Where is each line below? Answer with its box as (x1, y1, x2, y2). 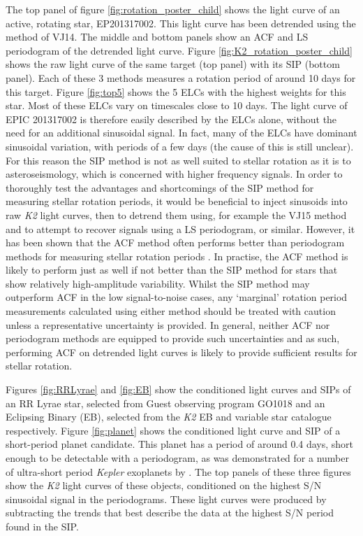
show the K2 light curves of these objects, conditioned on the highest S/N (6, 478, 322, 493)
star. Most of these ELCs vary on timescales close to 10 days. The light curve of (6, 98, 348, 113)
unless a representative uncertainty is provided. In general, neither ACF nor (6, 317, 330, 332)
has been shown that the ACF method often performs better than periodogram (6, 235, 345, 250)
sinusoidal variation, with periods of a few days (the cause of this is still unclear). (6, 139, 354, 153)
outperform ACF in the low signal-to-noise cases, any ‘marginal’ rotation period (6, 290, 348, 304)
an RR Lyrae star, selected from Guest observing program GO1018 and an (6, 395, 325, 410)
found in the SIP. (6, 519, 79, 533)
